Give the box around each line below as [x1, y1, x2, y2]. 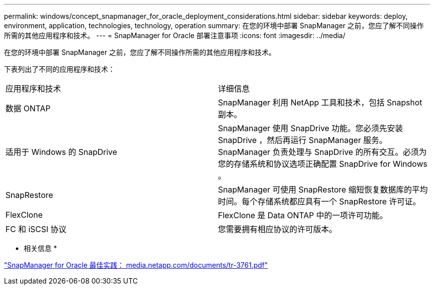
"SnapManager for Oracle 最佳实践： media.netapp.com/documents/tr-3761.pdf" [4, 261, 268, 269]
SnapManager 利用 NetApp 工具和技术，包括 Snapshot [218, 97, 423, 107]
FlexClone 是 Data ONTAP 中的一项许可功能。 [218, 210, 388, 220]
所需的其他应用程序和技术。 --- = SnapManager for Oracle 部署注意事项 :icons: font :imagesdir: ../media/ [4, 31, 346, 40]
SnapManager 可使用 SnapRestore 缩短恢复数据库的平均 [218, 185, 428, 194]
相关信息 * [24, 244, 57, 252]
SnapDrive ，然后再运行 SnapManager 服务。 [218, 135, 387, 145]
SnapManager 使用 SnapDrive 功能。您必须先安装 [218, 123, 403, 133]
